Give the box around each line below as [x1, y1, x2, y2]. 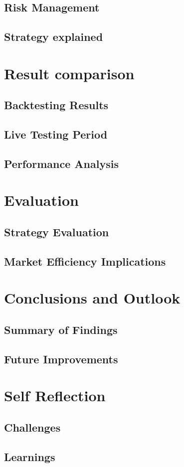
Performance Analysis [4, 156, 119, 171]
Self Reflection [4, 385, 106, 406]
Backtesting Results [4, 97, 109, 113]
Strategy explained [4, 29, 103, 44]
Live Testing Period [4, 127, 108, 142]
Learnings [4, 449, 55, 464]
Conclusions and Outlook [4, 288, 181, 308]
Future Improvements [4, 351, 118, 366]
